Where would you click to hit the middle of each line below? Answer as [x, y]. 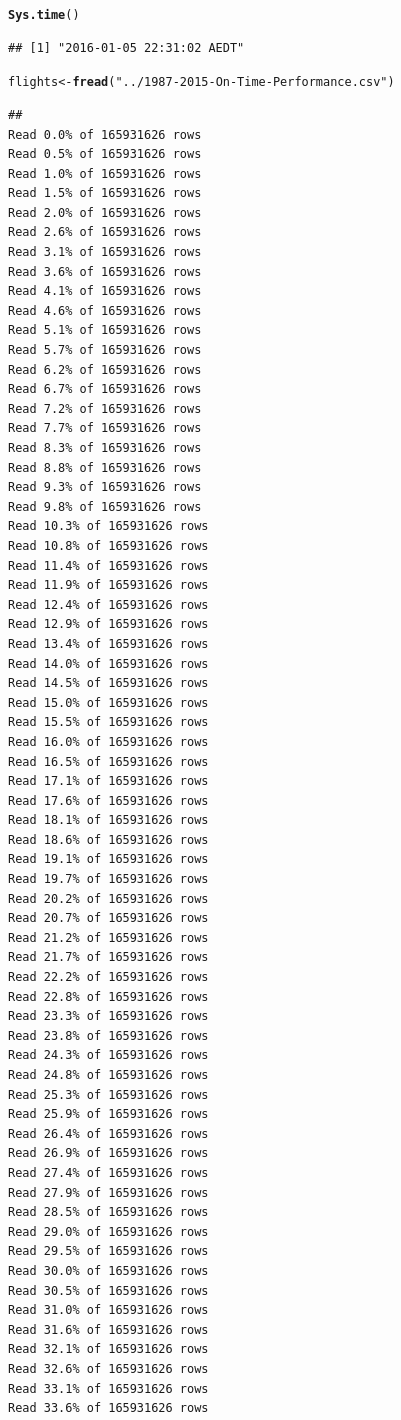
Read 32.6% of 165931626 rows [108, 1368]
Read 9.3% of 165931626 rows [105, 487]
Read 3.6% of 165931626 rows [105, 271]
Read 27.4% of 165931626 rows [108, 1172]
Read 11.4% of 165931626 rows [108, 565]
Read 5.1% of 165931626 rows [105, 330]
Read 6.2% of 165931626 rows [105, 369]
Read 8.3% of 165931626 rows [105, 448]
